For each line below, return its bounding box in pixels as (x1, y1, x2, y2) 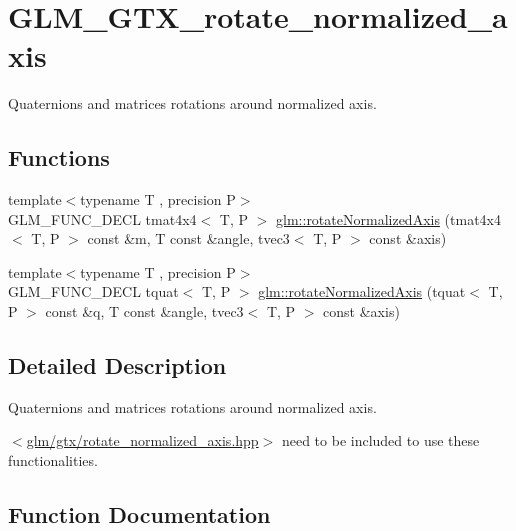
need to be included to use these (281, 430, 480, 451)
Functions (8, 142, 110, 173)
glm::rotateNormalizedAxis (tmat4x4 (276, 208, 501, 229)
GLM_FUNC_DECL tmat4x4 (8, 208, 197, 229)
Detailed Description (8, 350, 227, 381)
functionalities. (8, 450, 98, 471)
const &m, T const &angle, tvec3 (87, 228, 290, 249)
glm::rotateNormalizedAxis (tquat (258, 281, 466, 302)
